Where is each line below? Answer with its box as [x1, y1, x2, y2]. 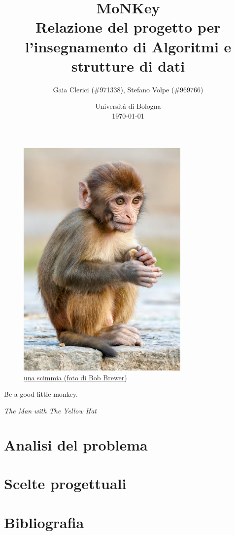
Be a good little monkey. [4, 389, 78, 399]
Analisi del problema [4, 434, 148, 454]
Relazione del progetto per [35, 17, 221, 37]
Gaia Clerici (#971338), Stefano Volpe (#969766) [53, 84, 203, 94]
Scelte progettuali [4, 473, 127, 494]
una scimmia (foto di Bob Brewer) [24, 372, 127, 382]
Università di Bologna [95, 101, 161, 111]
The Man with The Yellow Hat [4, 406, 97, 416]
